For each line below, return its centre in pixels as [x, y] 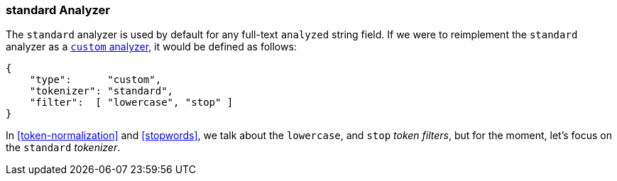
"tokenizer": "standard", [102, 91]
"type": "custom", [95, 80]
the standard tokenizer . [63, 148]
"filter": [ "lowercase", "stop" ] [131, 103]
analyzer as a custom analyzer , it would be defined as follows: [151, 47]
